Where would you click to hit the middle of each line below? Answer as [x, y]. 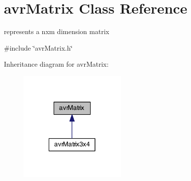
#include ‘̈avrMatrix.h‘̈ [38, 47]
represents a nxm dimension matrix [57, 31]
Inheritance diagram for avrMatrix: [56, 64]
